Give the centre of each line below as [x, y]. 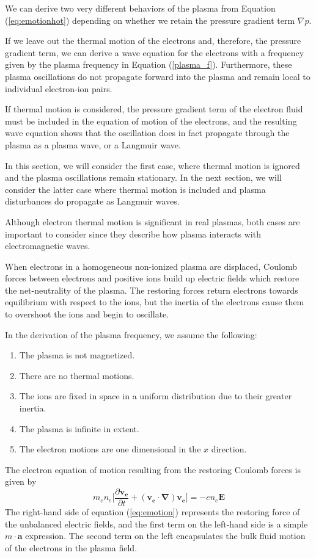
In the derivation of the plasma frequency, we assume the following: [131, 334]
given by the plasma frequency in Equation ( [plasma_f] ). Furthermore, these [149, 64]
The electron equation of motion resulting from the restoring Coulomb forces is [153, 469]
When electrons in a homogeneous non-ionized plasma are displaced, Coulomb [151, 266]
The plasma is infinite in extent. [79, 428]
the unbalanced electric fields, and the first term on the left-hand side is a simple [156, 524]
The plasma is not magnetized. [77, 355]
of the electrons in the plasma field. [71, 547]
